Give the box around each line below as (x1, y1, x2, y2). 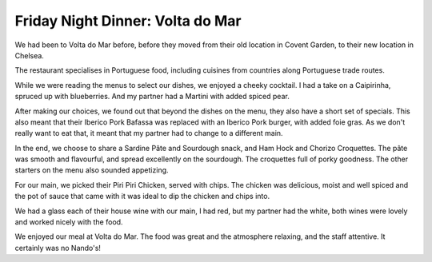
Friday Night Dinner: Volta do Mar (14, 12, 242, 30)
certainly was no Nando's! (14, 243, 102, 252)
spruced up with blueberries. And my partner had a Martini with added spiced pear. (14, 92, 290, 101)
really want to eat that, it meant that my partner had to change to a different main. (14, 129, 283, 138)
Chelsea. (14, 50, 44, 60)
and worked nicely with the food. (14, 217, 123, 227)
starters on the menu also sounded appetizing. (14, 165, 169, 175)
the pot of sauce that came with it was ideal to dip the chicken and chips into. (14, 192, 270, 201)
